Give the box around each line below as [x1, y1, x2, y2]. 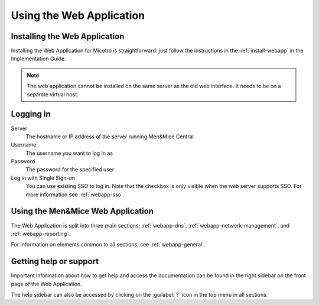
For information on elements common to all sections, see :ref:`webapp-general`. [11, 241, 206, 248]
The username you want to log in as [25, 150, 113, 157]
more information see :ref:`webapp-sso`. [25, 191, 125, 198]
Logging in [11, 109, 51, 119]
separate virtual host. [27, 90, 79, 98]
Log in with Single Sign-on [11, 174, 76, 181]
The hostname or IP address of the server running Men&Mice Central [25, 133, 194, 140]
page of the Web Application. [11, 280, 82, 287]
